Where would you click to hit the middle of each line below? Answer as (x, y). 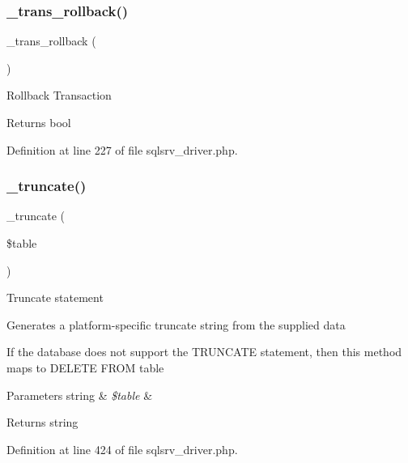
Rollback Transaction (59, 95)
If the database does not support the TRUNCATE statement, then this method (204, 352)
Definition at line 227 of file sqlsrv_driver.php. (122, 149)
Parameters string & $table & (80, 395)
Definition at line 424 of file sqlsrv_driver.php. (122, 449)
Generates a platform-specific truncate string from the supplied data (176, 324)
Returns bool (39, 122)
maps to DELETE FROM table (85, 367)
